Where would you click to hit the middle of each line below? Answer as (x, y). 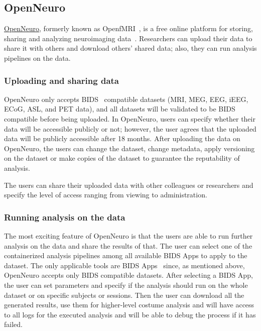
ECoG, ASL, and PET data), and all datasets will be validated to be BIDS (120, 109)
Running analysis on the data (65, 217)
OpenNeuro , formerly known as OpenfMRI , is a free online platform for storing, (128, 28)
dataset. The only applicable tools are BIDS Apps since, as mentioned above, (124, 265)
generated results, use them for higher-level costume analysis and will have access (129, 305)
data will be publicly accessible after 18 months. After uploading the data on (122, 138)
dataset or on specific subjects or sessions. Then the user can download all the (124, 295)
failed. (13, 324)
